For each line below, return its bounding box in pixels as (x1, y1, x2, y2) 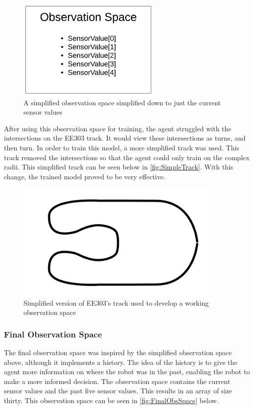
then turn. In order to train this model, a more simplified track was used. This (4, 143, 239, 153)
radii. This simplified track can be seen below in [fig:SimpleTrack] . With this (4, 162, 233, 172)
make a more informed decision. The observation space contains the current (4, 376, 231, 386)
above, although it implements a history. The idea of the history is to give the (4, 357, 237, 367)
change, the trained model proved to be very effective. (4, 171, 165, 181)
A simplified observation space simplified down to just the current (23, 97, 221, 107)
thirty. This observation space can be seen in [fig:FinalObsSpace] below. (4, 395, 219, 405)
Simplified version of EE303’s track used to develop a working (23, 297, 209, 308)
